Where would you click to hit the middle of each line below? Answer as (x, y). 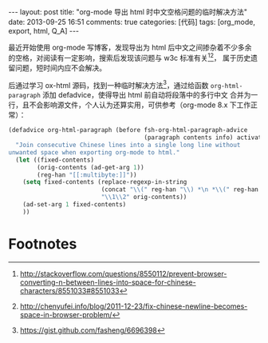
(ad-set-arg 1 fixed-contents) (75, 205)
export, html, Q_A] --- (44, 31)
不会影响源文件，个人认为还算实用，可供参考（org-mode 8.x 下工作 (140, 105)
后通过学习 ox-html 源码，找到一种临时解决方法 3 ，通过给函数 (108, 84)
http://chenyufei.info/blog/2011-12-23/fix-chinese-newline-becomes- (134, 306)
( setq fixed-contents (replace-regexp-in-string (105, 182)
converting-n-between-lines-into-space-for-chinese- (108, 282)
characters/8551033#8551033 (69, 290)
